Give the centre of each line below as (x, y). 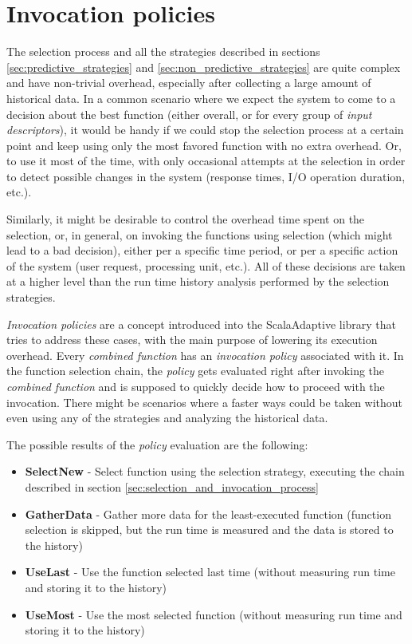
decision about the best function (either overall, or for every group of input (189, 114)
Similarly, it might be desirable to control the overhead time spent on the (186, 219)
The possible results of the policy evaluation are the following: (157, 444)
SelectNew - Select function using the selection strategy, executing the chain (215, 471)
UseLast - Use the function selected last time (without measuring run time (210, 572)
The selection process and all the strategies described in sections (163, 51)
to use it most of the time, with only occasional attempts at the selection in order (206, 161)
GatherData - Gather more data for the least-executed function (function (208, 514)
